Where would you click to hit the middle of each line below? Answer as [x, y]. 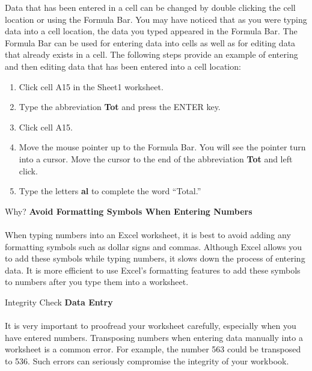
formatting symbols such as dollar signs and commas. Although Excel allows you [153, 246]
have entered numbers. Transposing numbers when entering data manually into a [154, 337]
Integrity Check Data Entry [59, 302]
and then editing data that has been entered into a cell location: [123, 66]
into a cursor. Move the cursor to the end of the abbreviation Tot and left [156, 158]
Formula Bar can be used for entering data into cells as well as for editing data [150, 42]
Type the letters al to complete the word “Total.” [110, 191]
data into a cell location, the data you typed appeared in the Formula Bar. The [151, 31]
